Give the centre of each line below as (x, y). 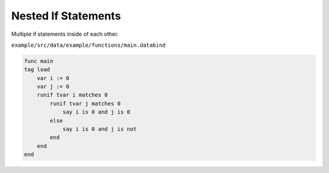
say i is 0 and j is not (100, 129)
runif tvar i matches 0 (72, 95)
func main (39, 61)
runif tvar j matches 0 (85, 103)
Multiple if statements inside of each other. (65, 34)
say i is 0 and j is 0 (96, 112)
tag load (37, 70)
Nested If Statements (66, 16)
